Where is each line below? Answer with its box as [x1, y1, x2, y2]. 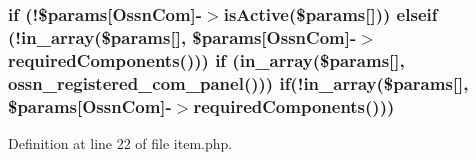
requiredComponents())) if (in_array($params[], [8, 47, 405, 72]
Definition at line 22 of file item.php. [8, 132, 233, 153]
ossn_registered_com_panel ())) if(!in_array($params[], [8, 70, 469, 95]
